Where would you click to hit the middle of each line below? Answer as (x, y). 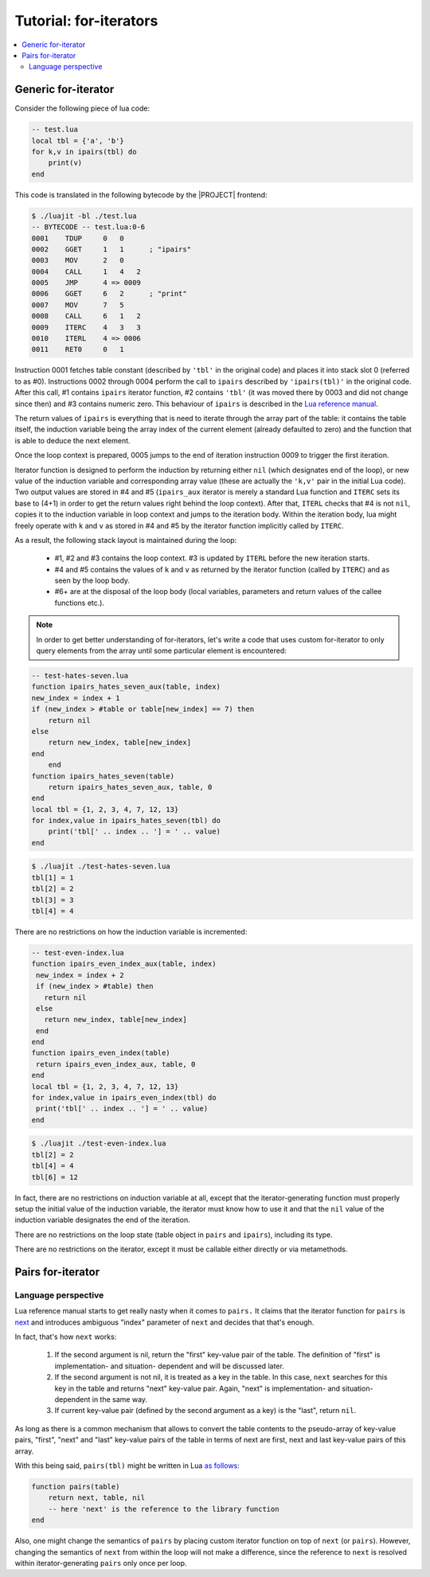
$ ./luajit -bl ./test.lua (84, 216)
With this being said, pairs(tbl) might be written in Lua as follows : (127, 1466)
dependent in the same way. (101, 1399)
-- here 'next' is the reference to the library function (164, 1509)
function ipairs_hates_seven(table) (103, 776)
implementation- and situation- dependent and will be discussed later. (169, 1366)
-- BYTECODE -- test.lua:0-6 (88, 227)
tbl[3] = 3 (53, 900)
